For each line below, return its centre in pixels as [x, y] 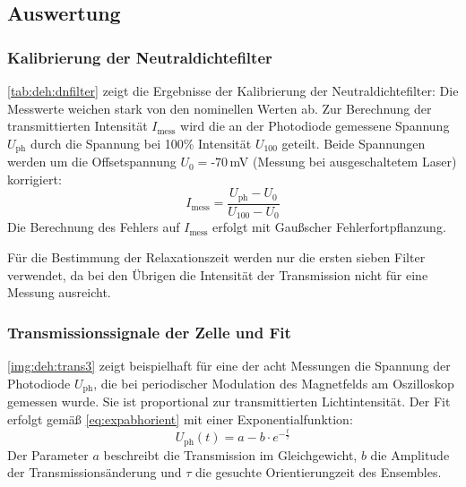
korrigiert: [35, 179]
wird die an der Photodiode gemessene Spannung [315, 126]
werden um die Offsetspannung [92, 162]
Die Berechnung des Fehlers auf [94, 227]
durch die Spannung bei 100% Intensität [141, 143]
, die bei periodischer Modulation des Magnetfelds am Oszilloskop [274, 383]
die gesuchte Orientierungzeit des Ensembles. [318, 472]
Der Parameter [48, 454]
